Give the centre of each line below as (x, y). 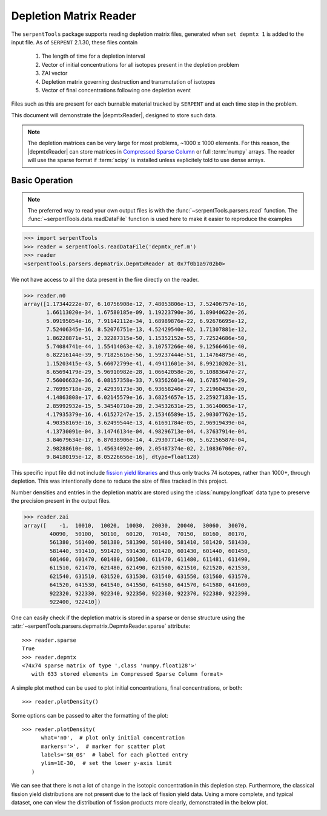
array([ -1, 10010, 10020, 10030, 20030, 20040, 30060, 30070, (136, 525)
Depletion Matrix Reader (74, 16)
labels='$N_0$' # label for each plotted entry (114, 755)
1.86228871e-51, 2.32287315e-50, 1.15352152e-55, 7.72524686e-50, (147, 338)
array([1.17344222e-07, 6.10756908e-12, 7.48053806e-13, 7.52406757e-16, (136, 304)
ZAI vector (54, 73)
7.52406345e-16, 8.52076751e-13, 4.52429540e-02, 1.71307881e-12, (147, 330)
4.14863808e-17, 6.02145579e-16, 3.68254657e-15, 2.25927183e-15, (147, 397)
